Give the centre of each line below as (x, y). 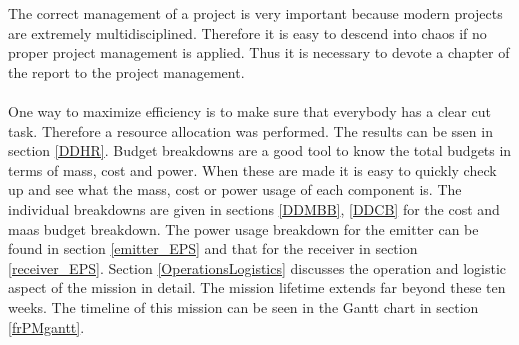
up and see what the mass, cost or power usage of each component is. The (235, 189)
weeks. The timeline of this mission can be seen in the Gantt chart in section (243, 306)
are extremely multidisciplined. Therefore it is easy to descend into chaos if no (247, 32)
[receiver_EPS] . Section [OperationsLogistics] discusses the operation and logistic (257, 267)
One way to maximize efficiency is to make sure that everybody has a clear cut (249, 110)
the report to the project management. (126, 71)
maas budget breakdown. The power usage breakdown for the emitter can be (243, 228)
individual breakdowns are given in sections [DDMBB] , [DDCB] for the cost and (254, 208)
